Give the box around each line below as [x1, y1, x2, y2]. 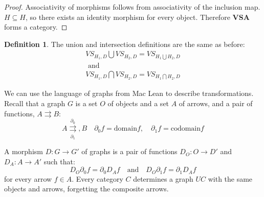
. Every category [72, 173, 123, 184]
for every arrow [4, 173, 52, 184]
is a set [75, 97, 98, 108]
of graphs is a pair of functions [81, 146, 178, 157]
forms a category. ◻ [4, 21, 68, 32]
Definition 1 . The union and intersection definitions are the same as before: [4, 38, 245, 49]
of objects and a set [107, 97, 169, 108]
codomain [170, 125, 201, 133]
